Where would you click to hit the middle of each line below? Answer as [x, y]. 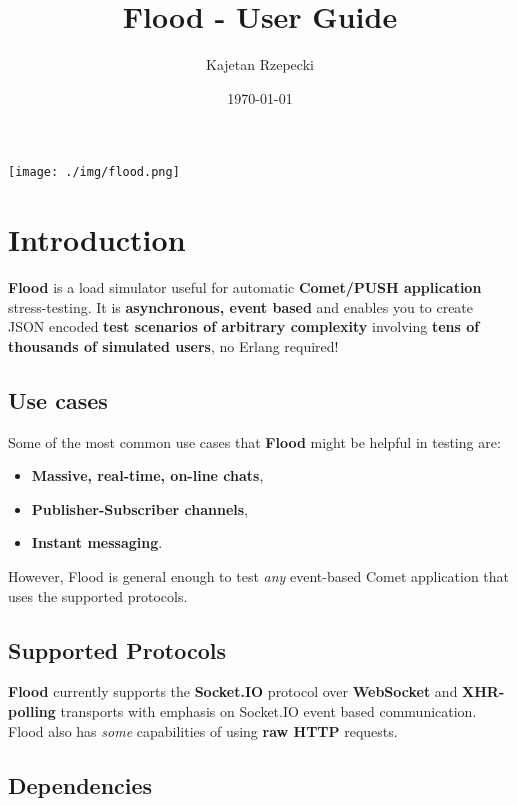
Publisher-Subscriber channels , [139, 508]
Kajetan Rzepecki [260, 64]
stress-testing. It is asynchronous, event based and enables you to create [241, 306]
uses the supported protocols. [98, 595]
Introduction [97, 239]
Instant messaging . [97, 542]
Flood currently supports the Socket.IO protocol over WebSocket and [233, 691]
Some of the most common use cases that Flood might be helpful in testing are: [254, 441]
